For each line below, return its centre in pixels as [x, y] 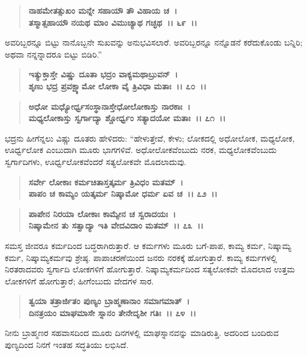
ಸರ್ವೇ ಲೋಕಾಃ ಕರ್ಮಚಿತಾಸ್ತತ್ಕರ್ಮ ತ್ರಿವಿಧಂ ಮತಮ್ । [106, 181]
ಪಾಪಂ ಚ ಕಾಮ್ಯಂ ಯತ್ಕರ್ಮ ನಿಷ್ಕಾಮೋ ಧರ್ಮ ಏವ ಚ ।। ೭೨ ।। [123, 193]
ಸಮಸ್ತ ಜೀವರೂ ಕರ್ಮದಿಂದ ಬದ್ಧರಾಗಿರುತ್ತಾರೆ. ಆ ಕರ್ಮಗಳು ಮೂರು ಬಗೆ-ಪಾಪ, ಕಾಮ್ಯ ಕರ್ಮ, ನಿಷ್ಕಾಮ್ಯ [148, 245]
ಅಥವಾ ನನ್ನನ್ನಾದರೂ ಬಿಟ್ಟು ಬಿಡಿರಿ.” [53, 54]
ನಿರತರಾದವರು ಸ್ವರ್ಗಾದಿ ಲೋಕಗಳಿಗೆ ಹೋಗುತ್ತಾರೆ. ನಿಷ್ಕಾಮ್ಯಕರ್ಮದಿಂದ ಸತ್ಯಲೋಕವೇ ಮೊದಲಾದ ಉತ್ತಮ [150, 269]
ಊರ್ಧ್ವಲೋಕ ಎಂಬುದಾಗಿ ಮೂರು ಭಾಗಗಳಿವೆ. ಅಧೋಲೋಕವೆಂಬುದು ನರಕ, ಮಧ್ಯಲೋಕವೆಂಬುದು [141, 150]
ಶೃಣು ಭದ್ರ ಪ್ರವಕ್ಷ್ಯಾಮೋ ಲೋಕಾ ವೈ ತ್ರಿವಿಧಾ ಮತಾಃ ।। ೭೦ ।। [118, 85]
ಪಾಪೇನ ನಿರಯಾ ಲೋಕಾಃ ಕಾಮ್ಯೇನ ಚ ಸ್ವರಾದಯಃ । [102, 213]
